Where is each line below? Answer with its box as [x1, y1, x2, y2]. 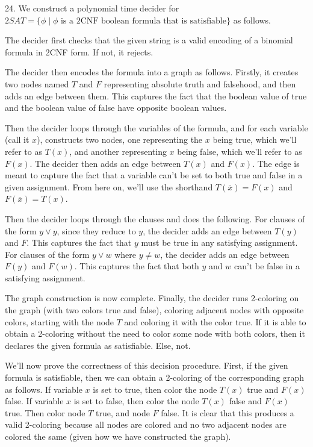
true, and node [95, 406, 150, 419]
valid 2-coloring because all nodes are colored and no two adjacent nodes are [5, 418, 287, 431]
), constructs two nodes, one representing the [37, 133, 203, 146]
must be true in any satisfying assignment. [141, 236, 298, 249]
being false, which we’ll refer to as [177, 145, 302, 157]
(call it [5, 133, 29, 146]
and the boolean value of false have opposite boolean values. [5, 101, 227, 114]
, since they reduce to [57, 224, 136, 237]
